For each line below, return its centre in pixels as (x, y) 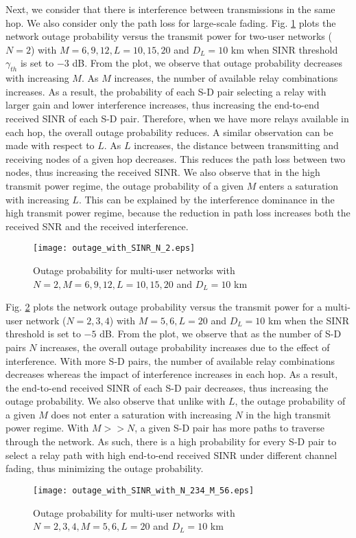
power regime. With (47, 428)
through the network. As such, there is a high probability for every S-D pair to (171, 441)
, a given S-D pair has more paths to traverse (229, 428)
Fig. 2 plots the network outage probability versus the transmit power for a (164, 307)
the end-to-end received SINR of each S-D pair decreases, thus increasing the (167, 387)
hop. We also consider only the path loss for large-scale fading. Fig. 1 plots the (171, 22)
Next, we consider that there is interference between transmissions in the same (170, 9)
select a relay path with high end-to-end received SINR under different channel (171, 455)
